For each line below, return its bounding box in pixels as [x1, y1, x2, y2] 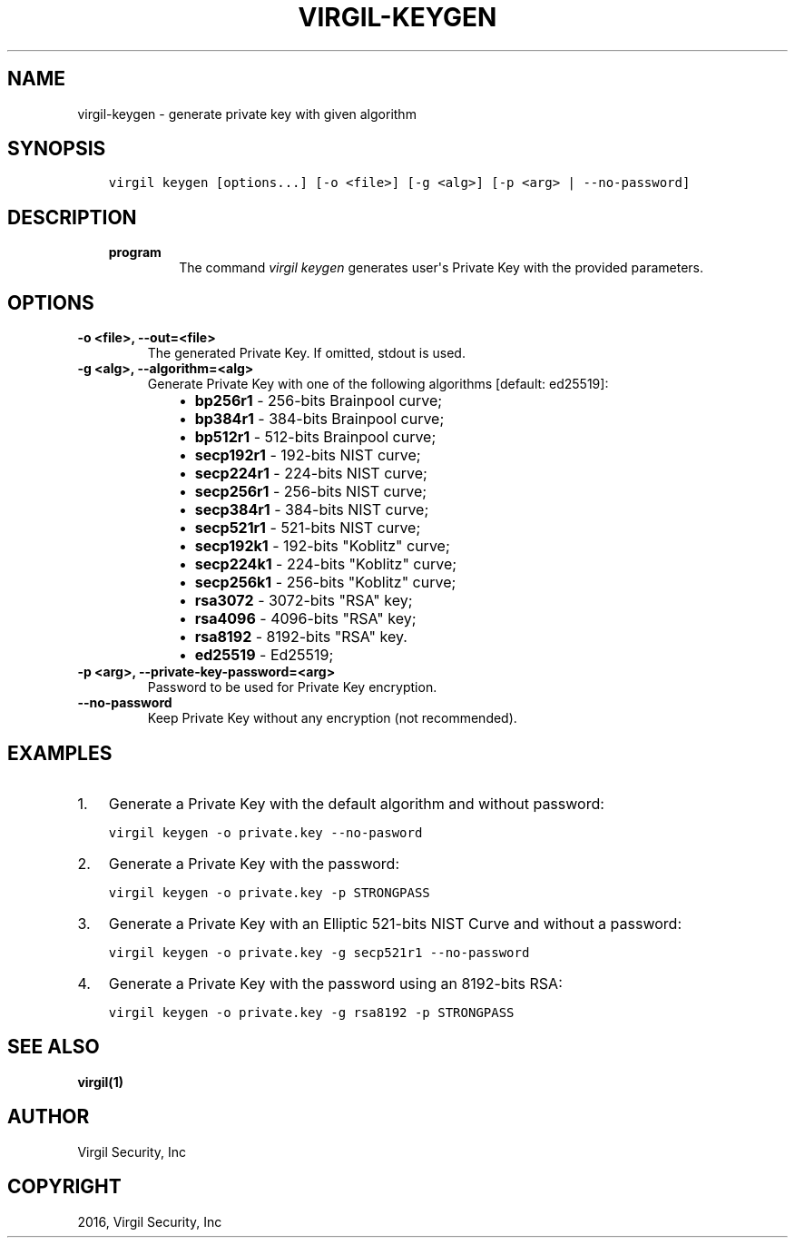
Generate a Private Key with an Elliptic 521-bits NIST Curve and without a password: [108, 914, 682, 933]
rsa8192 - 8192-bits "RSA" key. [194, 627, 407, 647]
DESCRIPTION [7, 205, 137, 229]
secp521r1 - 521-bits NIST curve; [194, 519, 421, 538]
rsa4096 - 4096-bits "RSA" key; [194, 609, 417, 628]
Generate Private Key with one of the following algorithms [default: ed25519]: [147, 376, 609, 392]
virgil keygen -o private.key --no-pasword [108, 825, 423, 840]
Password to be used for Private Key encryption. [147, 679, 437, 696]
